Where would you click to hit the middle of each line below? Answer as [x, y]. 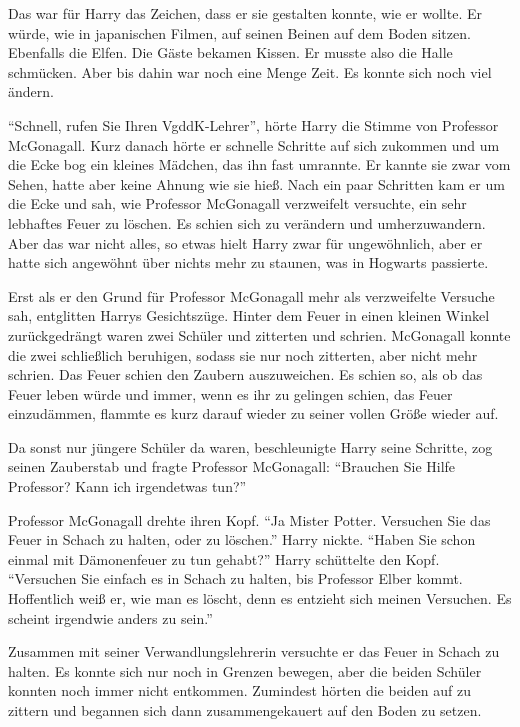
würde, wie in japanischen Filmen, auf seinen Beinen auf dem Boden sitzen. [239, 32]
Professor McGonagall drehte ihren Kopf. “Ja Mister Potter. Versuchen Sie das [249, 519]
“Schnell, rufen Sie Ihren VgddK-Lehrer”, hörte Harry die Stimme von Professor [253, 124]
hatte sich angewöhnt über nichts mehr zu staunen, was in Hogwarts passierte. [248, 262]
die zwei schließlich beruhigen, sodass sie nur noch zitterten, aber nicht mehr [243, 354]
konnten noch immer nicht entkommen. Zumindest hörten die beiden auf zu [239, 690]
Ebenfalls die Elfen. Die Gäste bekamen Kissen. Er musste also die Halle [230, 52]
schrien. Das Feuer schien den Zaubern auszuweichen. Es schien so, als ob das [245, 374]
